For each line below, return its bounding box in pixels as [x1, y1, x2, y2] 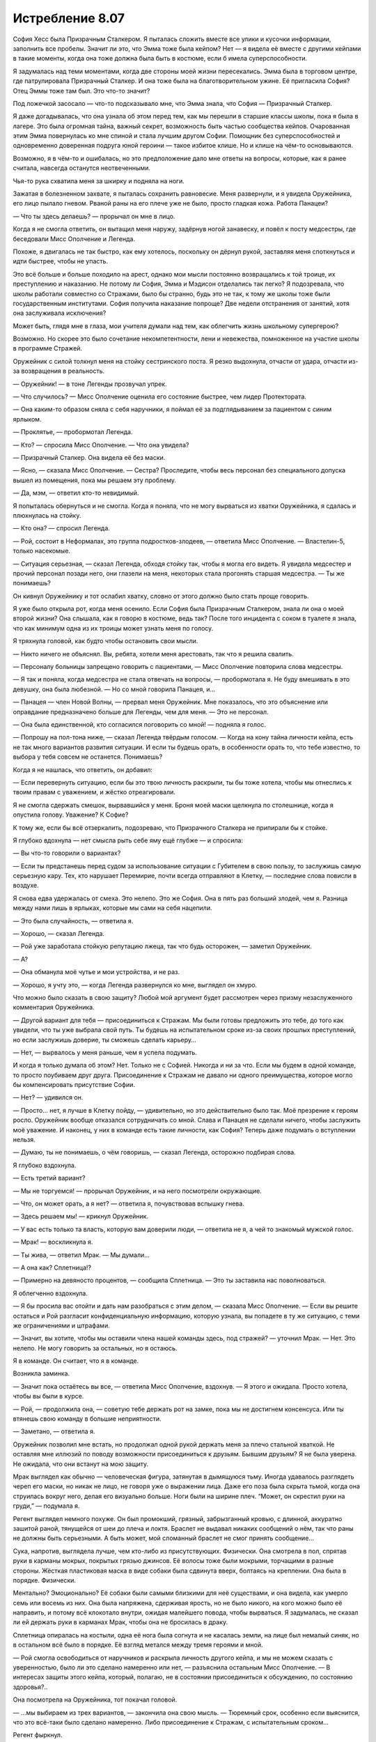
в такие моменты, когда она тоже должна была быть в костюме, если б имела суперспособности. [13, 54, 308, 63]
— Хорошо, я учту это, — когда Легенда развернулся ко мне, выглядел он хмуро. [13, 980, 258, 989]
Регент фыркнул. [13, 1731, 63, 1739]
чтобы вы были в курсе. [13, 1392, 84, 1401]
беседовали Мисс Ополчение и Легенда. [13, 234, 136, 243]
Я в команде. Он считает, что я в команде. [13, 1357, 139, 1365]
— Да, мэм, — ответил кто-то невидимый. [13, 488, 139, 498]
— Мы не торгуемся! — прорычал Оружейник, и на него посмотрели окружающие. [13, 1187, 263, 1195]
